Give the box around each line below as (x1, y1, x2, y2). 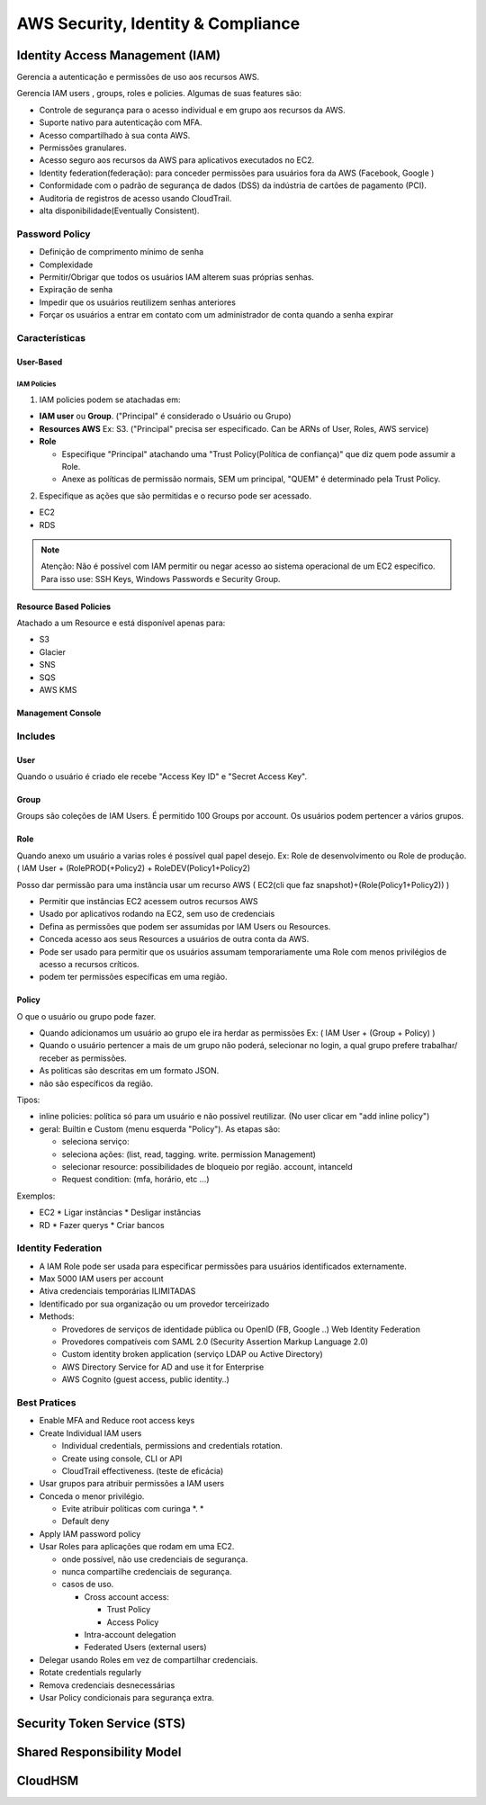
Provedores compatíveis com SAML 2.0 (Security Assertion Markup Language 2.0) (61, 1336, 369, 1347)
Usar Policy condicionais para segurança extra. (39, 1692, 215, 1702)
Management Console (16, 707, 102, 719)
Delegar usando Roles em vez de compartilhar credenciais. (39, 1654, 258, 1665)
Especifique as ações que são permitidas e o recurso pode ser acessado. (39, 490, 312, 501)
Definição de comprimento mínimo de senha (39, 247, 204, 257)
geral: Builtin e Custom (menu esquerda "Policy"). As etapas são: (39, 1123, 281, 1134)
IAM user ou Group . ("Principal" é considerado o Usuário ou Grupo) (39, 410, 292, 422)
